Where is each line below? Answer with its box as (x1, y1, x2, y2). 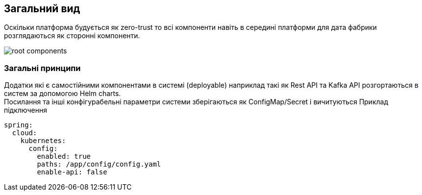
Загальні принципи (4, 63, 81, 73)
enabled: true (37, 152, 91, 161)
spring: (4, 121, 33, 129)
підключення (4, 106, 47, 115)
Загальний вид (4, 2, 80, 15)
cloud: (12, 129, 37, 137)
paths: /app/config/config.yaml (37, 160, 161, 169)
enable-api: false (37, 168, 107, 176)
